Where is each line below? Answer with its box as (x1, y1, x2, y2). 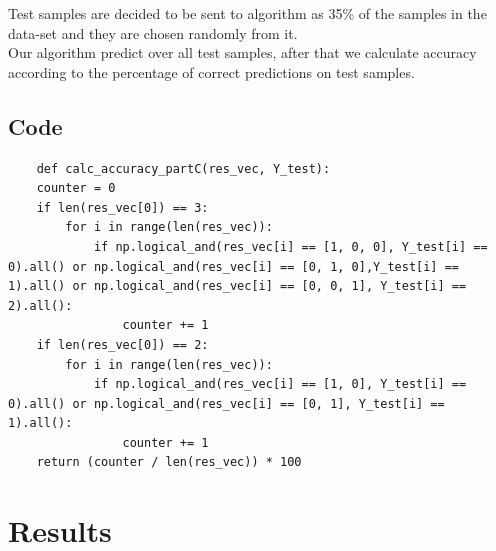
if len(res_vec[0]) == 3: (36, 200, 209, 215)
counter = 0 (36, 181, 116, 196)
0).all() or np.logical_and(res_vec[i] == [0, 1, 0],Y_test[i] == (8, 259, 460, 274)
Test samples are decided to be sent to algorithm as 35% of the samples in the (8, 3, 487, 23)
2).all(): (8, 298, 73, 313)
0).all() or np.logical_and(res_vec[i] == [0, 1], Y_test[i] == (8, 396, 445, 411)
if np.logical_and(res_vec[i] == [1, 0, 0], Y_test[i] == (93, 239, 488, 254)
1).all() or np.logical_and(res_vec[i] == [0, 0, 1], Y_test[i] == (8, 279, 467, 294)
